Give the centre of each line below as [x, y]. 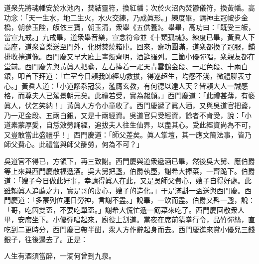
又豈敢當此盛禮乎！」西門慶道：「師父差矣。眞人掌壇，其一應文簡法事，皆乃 [128, 134]
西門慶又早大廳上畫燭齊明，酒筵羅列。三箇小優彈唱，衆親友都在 [150, 56]
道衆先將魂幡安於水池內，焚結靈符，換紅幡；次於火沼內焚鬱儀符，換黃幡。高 [129, 7]
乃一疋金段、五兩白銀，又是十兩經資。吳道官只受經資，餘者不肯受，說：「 [124, 115]
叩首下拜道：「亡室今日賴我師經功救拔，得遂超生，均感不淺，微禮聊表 [131, 76]
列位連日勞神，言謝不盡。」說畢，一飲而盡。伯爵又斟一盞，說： [152, 200]
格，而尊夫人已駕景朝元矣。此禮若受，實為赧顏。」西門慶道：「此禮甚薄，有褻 [129, 95]
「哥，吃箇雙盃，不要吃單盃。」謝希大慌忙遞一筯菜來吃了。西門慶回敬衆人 [124, 209]
